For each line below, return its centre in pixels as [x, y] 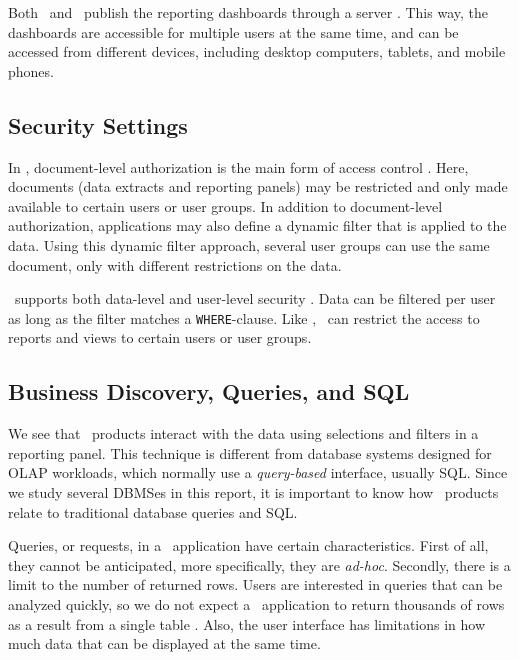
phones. [31, 70]
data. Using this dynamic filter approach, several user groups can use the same [249, 244]
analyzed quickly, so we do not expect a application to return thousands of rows [256, 603]
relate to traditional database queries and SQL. [153, 511]
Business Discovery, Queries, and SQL [209, 391]
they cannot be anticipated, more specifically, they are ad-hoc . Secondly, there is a [259, 564]
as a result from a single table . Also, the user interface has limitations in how [247, 623]
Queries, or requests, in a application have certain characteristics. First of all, [248, 545]
